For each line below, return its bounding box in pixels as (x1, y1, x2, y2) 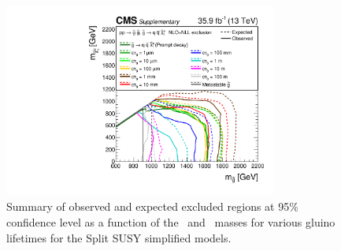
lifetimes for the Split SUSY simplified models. (6, 229, 232, 245)
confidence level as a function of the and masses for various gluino (6, 213, 335, 230)
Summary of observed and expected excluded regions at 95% (6, 198, 298, 215)
